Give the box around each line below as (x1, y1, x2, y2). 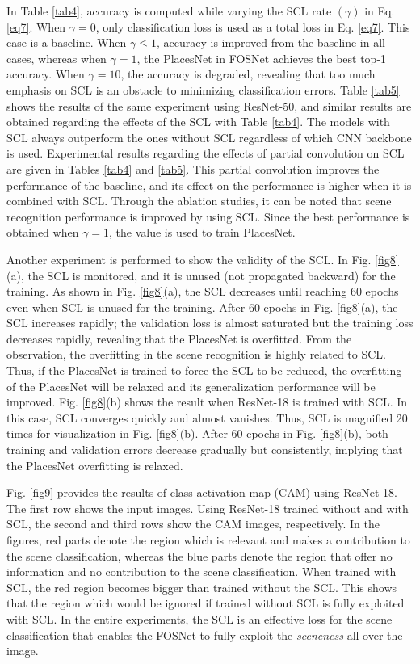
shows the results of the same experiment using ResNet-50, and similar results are (6, 97, 412, 114)
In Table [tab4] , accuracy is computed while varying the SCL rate (6, 2, 332, 19)
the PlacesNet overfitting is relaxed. (6, 456, 183, 473)
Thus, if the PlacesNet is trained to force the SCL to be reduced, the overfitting (6, 362, 402, 379)
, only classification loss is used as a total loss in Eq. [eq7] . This (95, 18, 410, 35)
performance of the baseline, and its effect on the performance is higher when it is (6, 176, 412, 193)
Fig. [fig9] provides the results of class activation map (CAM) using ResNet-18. (6, 484, 397, 501)
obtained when (6, 224, 79, 241)
